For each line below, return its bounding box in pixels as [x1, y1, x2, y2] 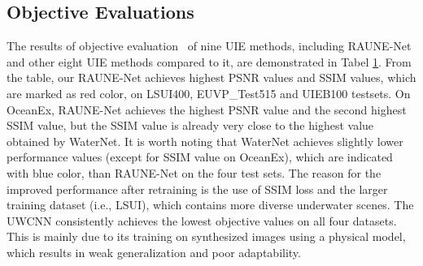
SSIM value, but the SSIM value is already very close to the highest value [7, 117, 374, 134]
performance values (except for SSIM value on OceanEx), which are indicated [7, 148, 393, 165]
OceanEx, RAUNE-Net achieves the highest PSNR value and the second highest [7, 101, 407, 118]
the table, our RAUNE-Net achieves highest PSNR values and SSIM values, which [7, 69, 416, 86]
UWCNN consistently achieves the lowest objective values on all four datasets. [7, 212, 397, 229]
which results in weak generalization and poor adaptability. [7, 243, 301, 260]
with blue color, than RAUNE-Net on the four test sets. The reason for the [7, 164, 382, 181]
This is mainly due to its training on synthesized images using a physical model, [7, 228, 406, 245]
